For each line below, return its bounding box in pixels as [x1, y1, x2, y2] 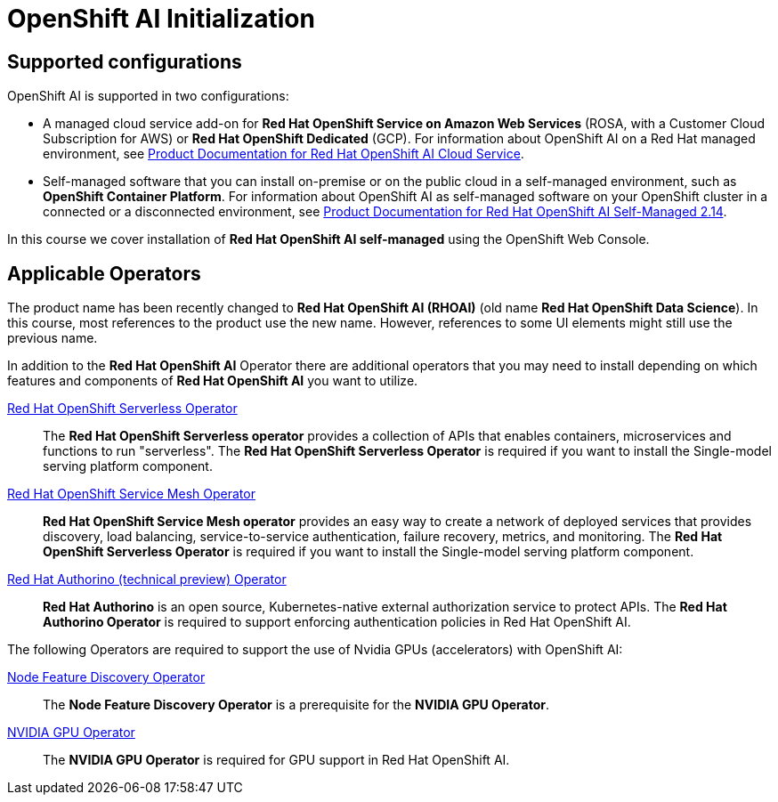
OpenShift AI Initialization [7, 4, 315, 34]
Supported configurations [7, 50, 242, 73]
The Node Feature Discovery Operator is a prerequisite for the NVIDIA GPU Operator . [43, 697, 550, 713]
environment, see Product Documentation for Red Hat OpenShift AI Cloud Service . [43, 146, 524, 162]
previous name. [7, 330, 98, 346]
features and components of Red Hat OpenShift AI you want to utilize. [7, 373, 418, 389]
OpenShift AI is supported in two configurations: [7, 88, 289, 104]
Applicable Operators [7, 262, 201, 285]
